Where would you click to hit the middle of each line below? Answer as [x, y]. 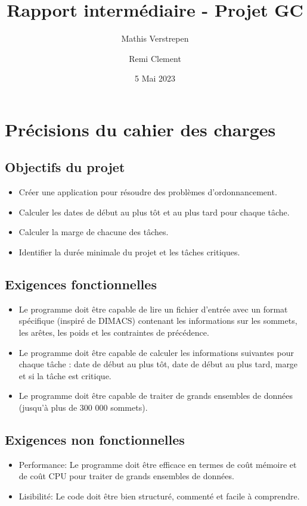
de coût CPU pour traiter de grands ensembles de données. [126, 476]
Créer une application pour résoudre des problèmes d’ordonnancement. [148, 192]
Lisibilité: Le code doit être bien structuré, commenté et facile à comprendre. [159, 496]
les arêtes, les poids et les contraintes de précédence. [114, 332]
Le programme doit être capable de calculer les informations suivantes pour [156, 352]
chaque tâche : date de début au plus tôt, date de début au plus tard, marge [158, 364]
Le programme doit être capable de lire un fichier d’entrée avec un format [153, 309]
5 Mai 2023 [155, 78]
